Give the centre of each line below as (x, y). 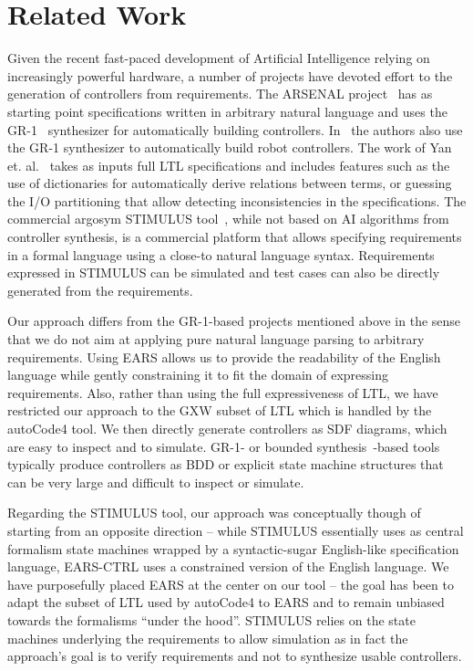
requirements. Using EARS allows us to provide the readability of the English (224, 356)
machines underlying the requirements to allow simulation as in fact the (208, 638)
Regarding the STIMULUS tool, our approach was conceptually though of (214, 513)
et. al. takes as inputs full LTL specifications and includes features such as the (229, 165)
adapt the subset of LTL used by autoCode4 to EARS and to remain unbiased (226, 602)
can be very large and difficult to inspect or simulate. (156, 482)
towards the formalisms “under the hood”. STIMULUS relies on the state (211, 619)
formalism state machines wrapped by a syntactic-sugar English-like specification (233, 548)
